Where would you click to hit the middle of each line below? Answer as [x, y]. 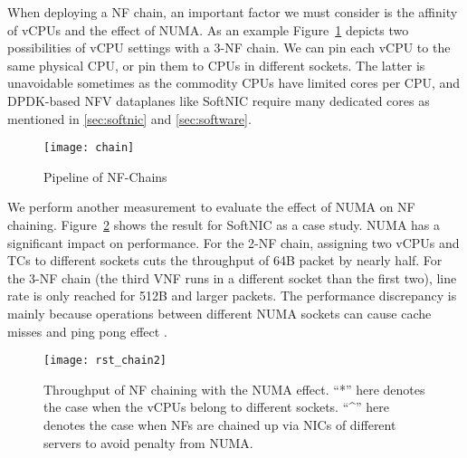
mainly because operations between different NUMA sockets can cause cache [219, 313]
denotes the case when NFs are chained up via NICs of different [220, 425]
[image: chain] [89, 148]
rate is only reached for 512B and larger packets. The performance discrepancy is [232, 296]
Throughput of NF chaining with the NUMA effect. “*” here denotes [234, 389]
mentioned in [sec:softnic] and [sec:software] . [129, 118]
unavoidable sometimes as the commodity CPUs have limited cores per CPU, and [234, 83]
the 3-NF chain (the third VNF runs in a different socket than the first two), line [232, 277]
